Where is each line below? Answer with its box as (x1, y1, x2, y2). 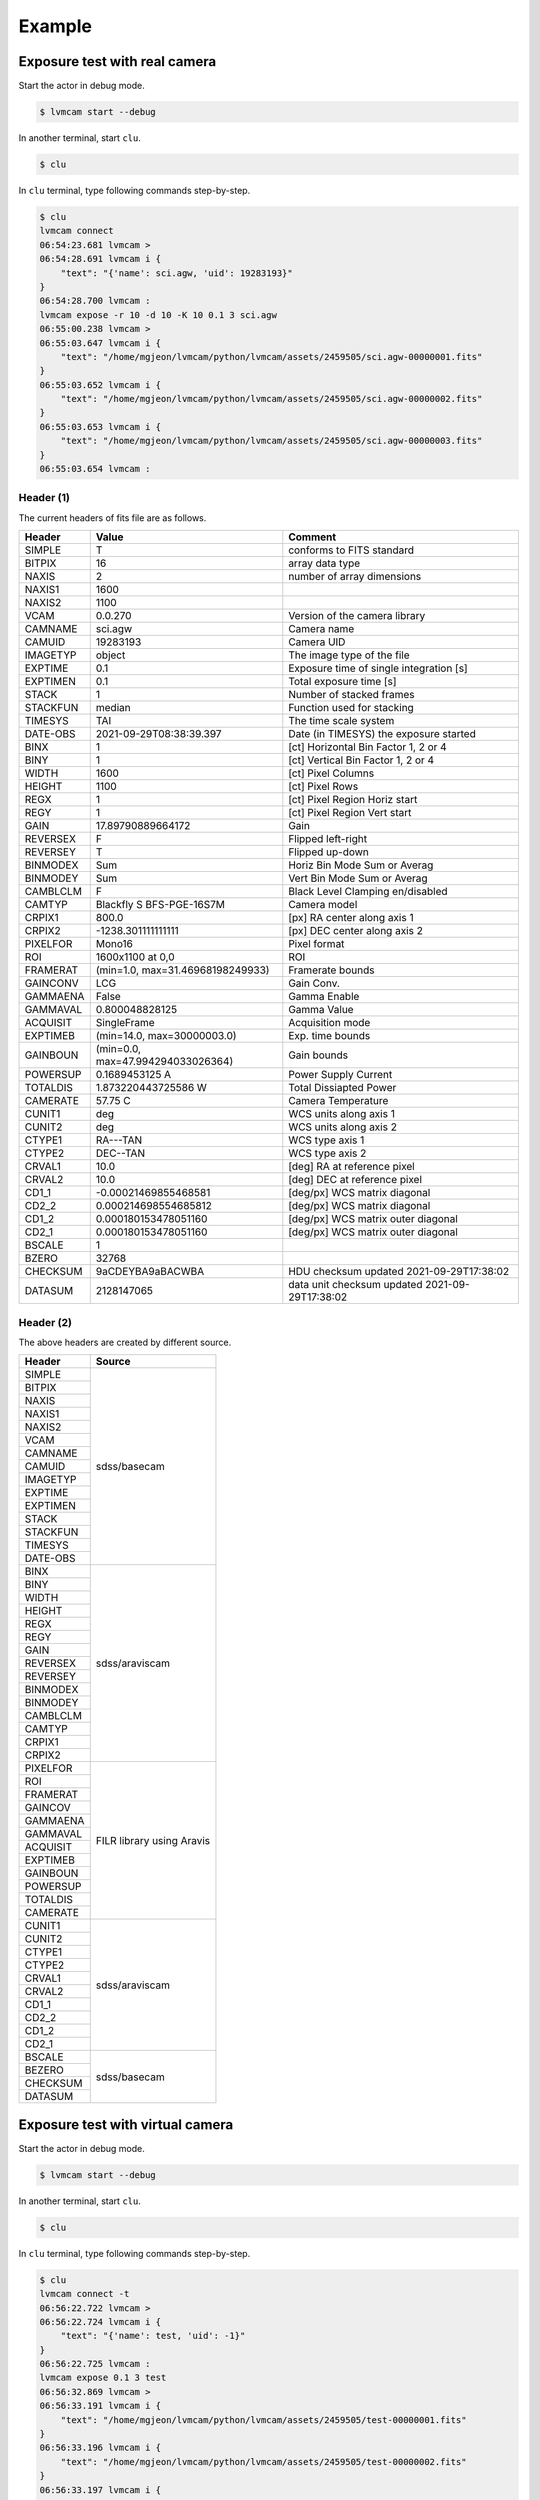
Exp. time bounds (288, 1029, 371, 1043)
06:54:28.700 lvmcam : (39, 295, 151, 307)
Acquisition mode (288, 1016, 371, 1030)
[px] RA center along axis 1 (288, 911, 414, 925)
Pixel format (288, 937, 345, 951)
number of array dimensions (288, 570, 422, 584)
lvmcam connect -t (39, 2288, 130, 2300)
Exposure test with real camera (18, 53, 217, 70)
